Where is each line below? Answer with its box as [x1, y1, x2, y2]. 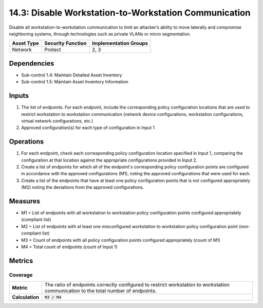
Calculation [12, 294, 39, 301]
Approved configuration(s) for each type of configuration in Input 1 [21, 125, 155, 131]
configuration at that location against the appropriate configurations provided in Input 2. [21, 157, 197, 163]
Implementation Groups [92, 40, 148, 47]
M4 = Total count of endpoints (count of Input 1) [21, 244, 118, 250]
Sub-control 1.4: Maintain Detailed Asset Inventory [21, 72, 122, 78]
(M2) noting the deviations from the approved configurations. [21, 184, 144, 190]
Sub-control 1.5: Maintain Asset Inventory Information [21, 79, 129, 85]
